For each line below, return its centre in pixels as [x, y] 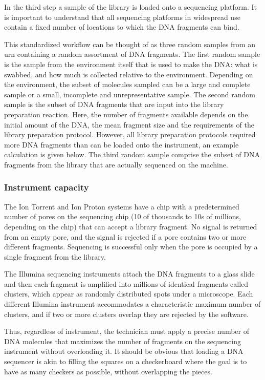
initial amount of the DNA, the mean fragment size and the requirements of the [129, 124]
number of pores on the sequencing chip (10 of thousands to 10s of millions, [123, 216]
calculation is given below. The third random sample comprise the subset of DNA [132, 154]
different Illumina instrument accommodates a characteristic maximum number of [132, 304]
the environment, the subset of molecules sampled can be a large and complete [127, 84]
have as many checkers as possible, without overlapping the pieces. [108, 371]
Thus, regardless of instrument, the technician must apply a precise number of [127, 331]
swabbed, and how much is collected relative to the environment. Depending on [129, 74]
